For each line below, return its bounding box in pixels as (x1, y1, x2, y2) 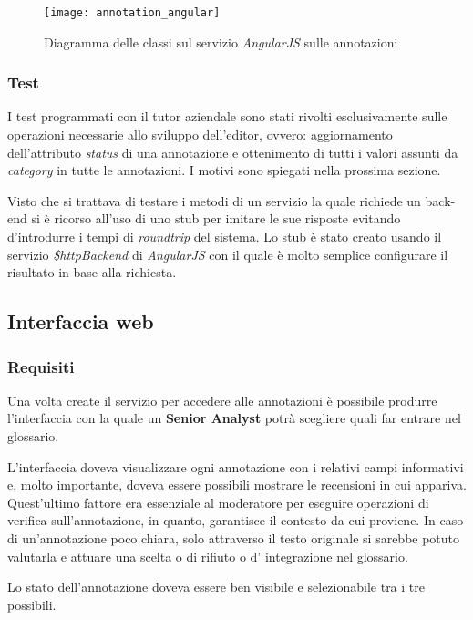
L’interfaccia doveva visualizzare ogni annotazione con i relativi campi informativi (7, 457, 464, 476)
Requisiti (7, 355, 75, 377)
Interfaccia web (7, 307, 154, 336)
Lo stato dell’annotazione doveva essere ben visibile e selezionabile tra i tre (7, 577, 425, 596)
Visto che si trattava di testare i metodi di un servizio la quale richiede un (7, 191, 421, 210)
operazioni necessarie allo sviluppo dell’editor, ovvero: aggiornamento (7, 125, 393, 144)
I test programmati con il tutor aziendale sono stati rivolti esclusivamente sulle (7, 107, 447, 126)
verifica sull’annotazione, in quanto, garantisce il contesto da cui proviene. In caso (7, 511, 464, 530)
